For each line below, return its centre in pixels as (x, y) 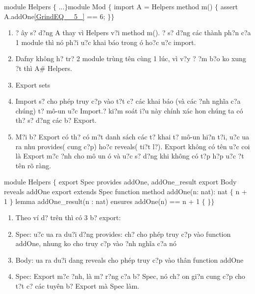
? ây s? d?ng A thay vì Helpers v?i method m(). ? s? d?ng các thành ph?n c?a (133, 33)
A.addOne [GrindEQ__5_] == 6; (55, 16)
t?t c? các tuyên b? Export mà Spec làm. (77, 286)
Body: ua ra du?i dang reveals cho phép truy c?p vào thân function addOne (129, 260)
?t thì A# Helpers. (44, 68)
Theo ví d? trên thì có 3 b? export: (68, 217)
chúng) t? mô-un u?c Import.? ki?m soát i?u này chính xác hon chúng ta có (129, 110)
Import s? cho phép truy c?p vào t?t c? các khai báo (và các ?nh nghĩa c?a (128, 101)
